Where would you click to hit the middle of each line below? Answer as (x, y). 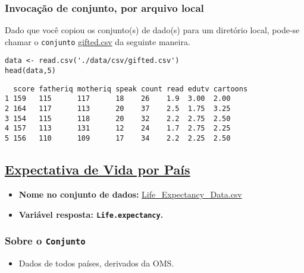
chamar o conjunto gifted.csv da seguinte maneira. (98, 41)
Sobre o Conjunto (45, 241)
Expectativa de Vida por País (98, 169)
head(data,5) (30, 71)
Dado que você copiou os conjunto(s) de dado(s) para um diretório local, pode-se (152, 30)
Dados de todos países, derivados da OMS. (96, 263)
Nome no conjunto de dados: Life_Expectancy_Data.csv (130, 194)
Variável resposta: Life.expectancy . (91, 214)
